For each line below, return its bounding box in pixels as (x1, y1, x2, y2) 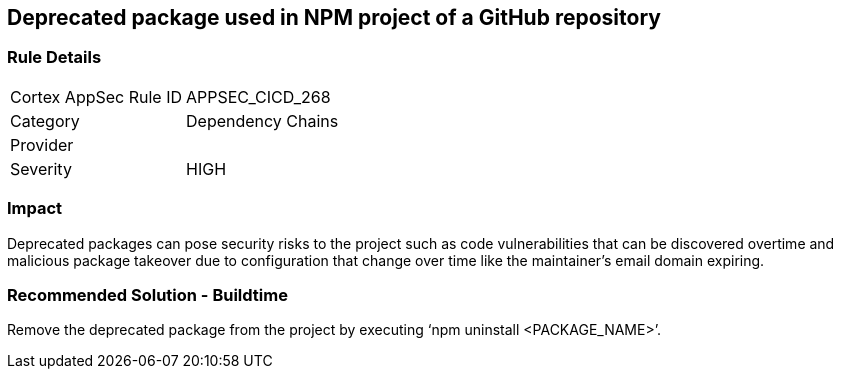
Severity (10, 158, 72, 179)
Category (10, 110, 80, 131)
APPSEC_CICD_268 (186, 86, 331, 107)
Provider (10, 134, 74, 155)
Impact (7, 198, 63, 219)
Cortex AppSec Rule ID (10, 86, 183, 107)
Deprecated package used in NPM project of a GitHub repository (7, 5, 661, 30)
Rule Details (7, 47, 102, 68)
